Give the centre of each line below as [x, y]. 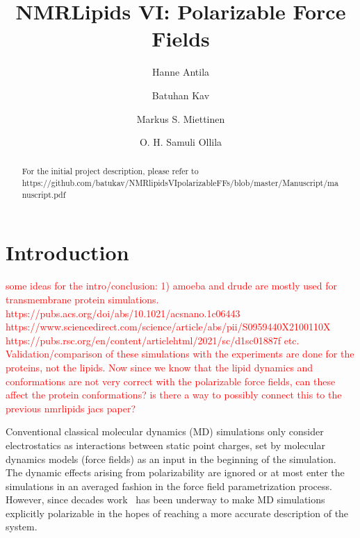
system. [22, 527]
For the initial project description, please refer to [110, 171]
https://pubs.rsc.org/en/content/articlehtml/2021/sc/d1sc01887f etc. [153, 340]
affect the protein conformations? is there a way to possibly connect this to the [174, 395]
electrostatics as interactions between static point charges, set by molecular [165, 445]
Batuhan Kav [181, 95]
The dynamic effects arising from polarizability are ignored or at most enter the [175, 472]
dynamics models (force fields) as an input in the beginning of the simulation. [171, 459]
